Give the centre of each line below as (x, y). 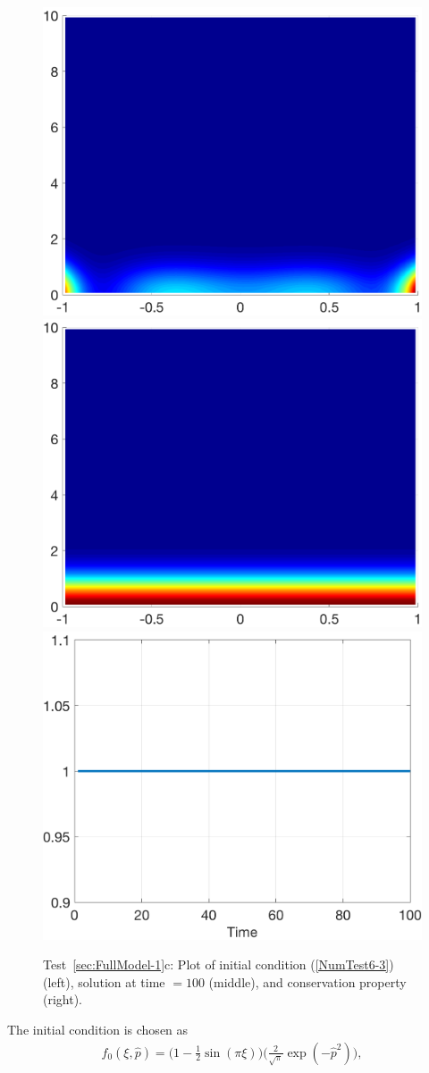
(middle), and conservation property (307, 981)
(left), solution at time (104, 981)
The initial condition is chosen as (98, 1030)
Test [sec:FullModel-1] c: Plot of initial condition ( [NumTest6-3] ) (219, 964)
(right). (63, 999)
